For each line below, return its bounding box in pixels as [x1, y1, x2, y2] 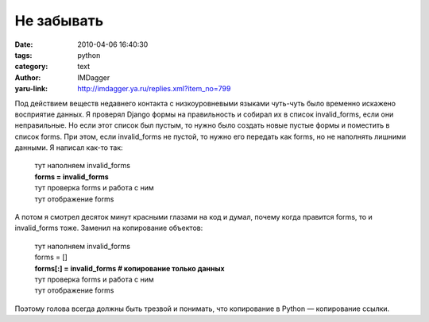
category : [14, 62, 48, 71]
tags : [14, 50, 33, 59]
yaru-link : [14, 84, 48, 94]
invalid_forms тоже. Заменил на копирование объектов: [14, 223, 203, 233]
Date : [14, 40, 33, 49]
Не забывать [14, 12, 104, 29]
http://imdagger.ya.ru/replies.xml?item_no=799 [77, 84, 231, 94]
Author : [14, 72, 41, 82]
